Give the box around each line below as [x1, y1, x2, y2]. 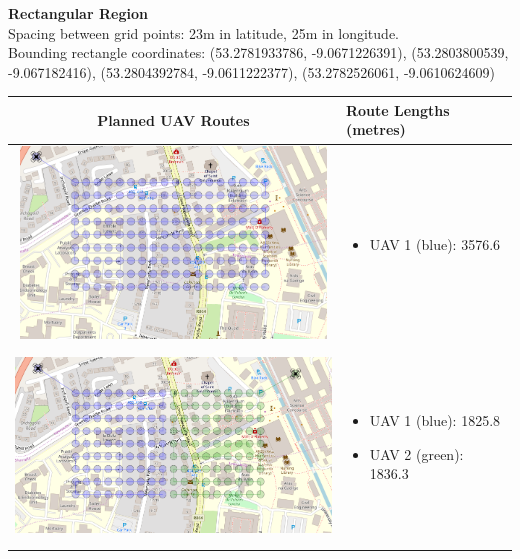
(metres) [345, 119, 406, 140]
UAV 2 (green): [369, 443, 464, 464]
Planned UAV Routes [97, 109, 250, 130]
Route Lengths [345, 99, 450, 120]
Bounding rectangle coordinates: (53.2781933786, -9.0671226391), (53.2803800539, [8, 42, 509, 63]
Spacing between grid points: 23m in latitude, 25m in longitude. [8, 22, 399, 43]
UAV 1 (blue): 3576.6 [369, 234, 501, 255]
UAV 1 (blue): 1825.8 [369, 410, 501, 431]
